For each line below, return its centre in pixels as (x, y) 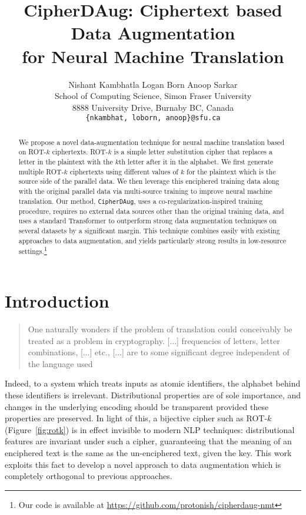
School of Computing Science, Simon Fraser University (153, 96)
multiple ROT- (41, 171)
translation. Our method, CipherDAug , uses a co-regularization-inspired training (141, 201)
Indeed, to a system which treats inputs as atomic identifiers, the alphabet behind (153, 383)
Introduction (57, 301)
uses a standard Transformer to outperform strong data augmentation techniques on (148, 221)
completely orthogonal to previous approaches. (89, 476)
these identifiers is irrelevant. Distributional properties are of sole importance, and (153, 394)
